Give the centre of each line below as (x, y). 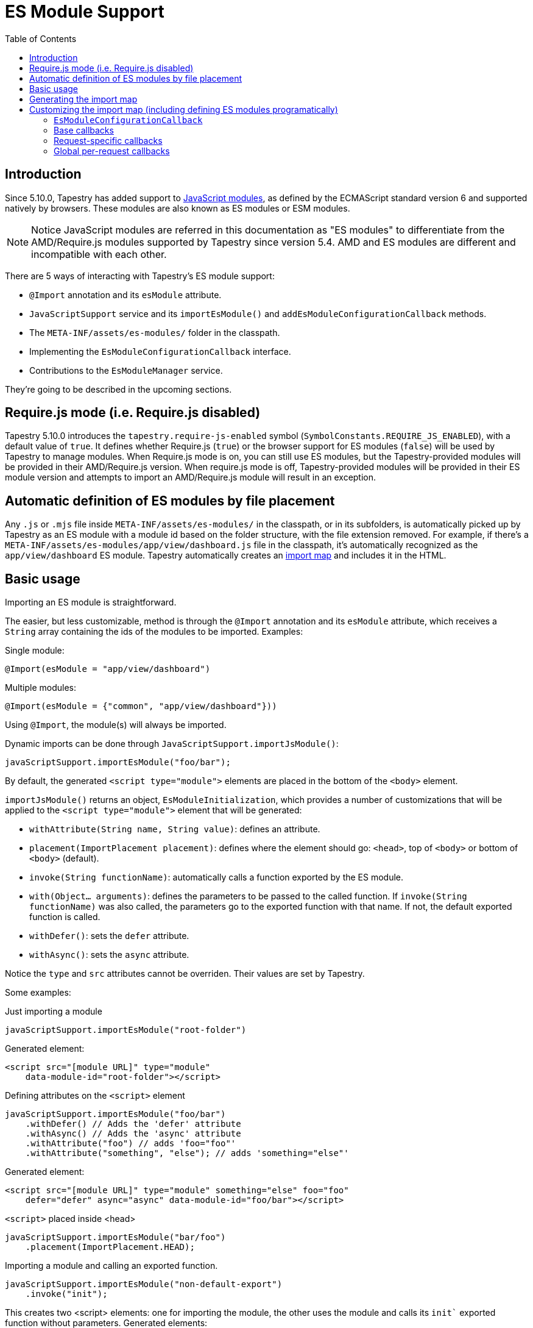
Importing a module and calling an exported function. (111, 1266)
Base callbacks (84, 130)
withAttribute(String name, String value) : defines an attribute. (175, 829)
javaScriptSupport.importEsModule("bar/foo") (115, 1237)
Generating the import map (83, 99)
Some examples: (38, 993)
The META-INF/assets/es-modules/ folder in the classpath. (155, 332)
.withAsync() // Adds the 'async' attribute (133, 1134)
